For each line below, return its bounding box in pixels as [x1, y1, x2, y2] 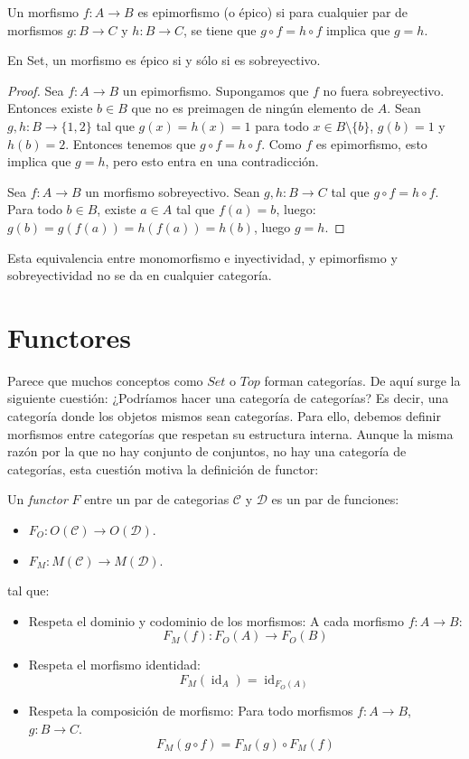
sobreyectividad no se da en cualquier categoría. [7, 266, 272, 285]
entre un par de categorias [84, 490, 230, 509]
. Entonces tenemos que [65, 134, 196, 153]
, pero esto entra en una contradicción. [105, 152, 319, 171]
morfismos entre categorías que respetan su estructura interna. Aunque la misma [7, 424, 454, 443]
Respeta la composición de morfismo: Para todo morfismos [28, 701, 353, 720]
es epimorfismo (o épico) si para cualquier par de [137, 3, 408, 21]
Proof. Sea [7, 80, 64, 99]
